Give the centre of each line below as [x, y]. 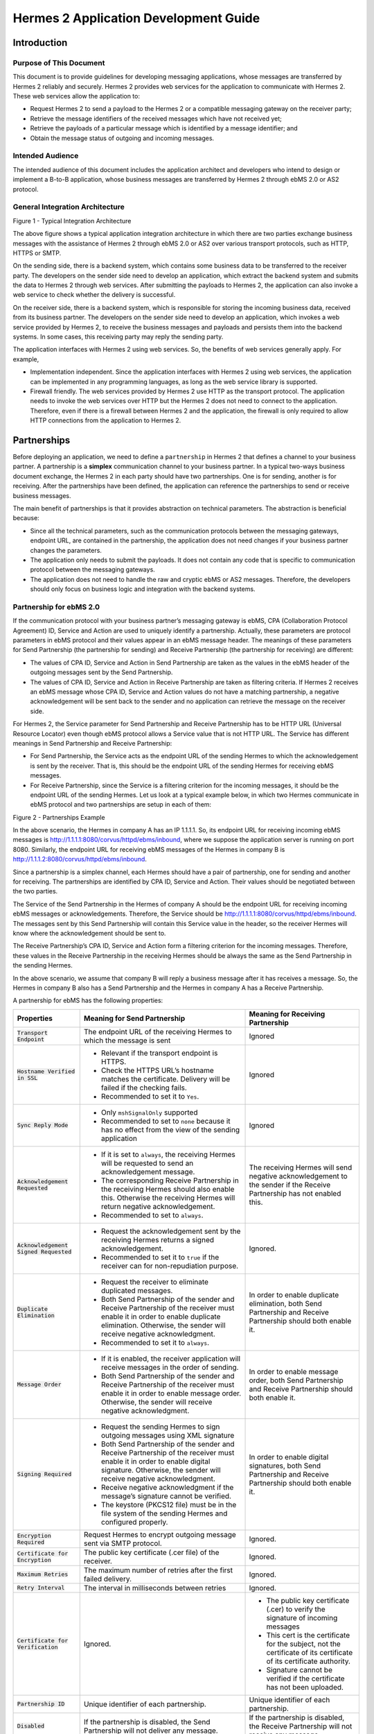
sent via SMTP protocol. [123, 1543]
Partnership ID [41, 1704]
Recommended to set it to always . [155, 1342]
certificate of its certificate [310, 1652]
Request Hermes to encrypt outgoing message [160, 1534]
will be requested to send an [147, 1163]
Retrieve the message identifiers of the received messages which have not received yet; [156, 119]
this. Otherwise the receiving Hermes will [168, 1198]
